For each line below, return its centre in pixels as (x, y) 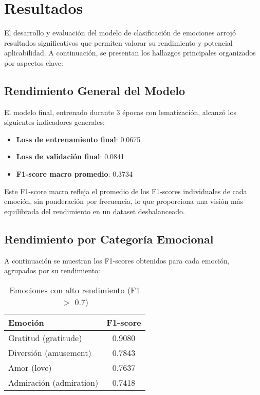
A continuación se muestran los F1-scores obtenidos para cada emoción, (117, 260)
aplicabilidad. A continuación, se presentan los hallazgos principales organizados (130, 53)
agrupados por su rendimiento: (52, 270)
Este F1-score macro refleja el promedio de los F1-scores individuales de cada (126, 191)
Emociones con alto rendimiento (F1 (75, 290)
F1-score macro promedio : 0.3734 (75, 174)
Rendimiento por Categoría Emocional (109, 239)
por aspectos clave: (34, 62)
